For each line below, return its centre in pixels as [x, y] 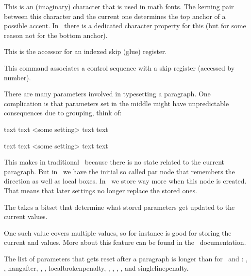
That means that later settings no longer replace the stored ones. [100, 190]
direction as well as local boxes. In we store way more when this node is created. [125, 181]
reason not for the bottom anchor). [56, 35]
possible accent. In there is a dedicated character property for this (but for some [125, 26]
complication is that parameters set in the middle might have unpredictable [117, 103]
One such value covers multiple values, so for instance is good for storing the [118, 232]
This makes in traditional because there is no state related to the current [114, 162]
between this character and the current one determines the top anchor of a [115, 16]
